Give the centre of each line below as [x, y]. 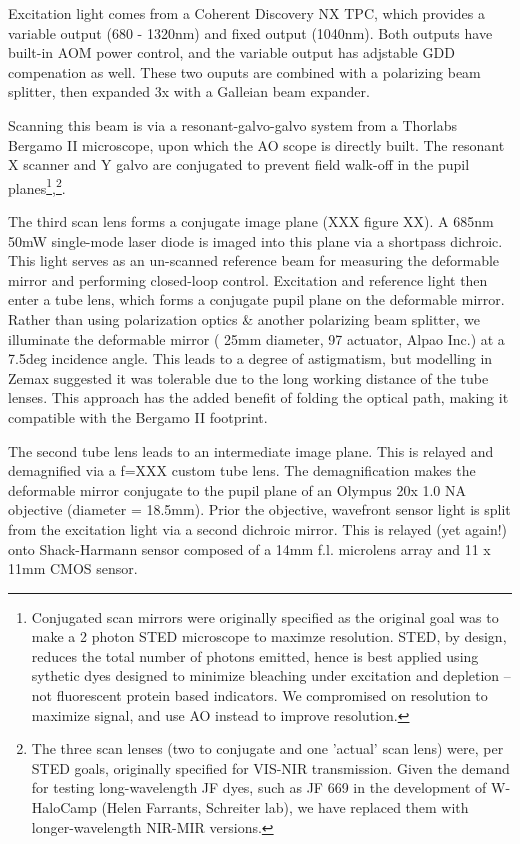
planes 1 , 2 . [37, 186]
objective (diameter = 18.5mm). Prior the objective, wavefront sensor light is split [259, 509]
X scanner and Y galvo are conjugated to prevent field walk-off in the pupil [239, 164]
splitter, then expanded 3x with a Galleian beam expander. [189, 91]
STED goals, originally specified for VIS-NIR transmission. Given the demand [270, 767]
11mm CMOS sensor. [73, 568]
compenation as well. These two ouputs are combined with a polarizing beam [244, 71]
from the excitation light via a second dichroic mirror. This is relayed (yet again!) [258, 528]
